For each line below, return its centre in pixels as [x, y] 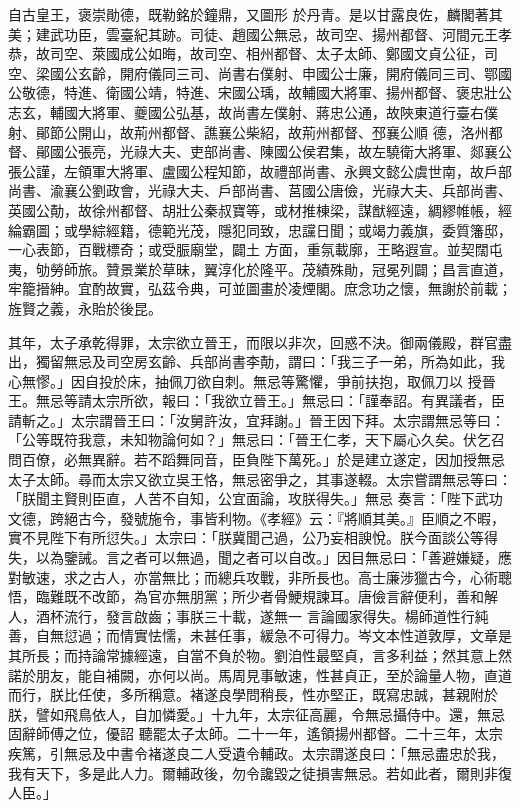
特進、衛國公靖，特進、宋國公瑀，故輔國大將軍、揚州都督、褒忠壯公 [287, 92]
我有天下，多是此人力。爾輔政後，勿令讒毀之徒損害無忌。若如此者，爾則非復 [260, 772]
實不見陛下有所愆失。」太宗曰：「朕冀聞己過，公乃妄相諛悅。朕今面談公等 [246, 537]
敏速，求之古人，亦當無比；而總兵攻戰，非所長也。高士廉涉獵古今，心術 [259, 576]
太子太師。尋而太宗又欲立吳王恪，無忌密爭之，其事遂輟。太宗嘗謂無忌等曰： [260, 478]
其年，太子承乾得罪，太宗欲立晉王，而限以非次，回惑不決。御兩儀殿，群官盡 [260, 341]
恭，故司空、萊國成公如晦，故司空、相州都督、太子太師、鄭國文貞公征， [246, 53]
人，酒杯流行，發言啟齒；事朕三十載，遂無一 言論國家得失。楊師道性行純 [248, 615]
